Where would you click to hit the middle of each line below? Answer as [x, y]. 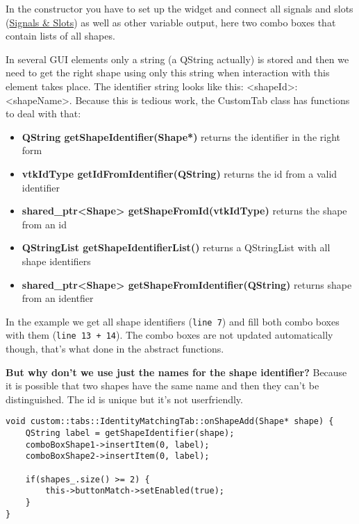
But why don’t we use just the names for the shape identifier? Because [176, 372]
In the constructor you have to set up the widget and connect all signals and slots [179, 8]
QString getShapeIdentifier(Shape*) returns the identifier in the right [181, 136]
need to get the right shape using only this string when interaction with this [168, 73]
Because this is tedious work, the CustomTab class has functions [212, 100]
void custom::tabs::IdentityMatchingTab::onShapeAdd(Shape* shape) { [170, 422]
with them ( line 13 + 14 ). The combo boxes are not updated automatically [169, 335]
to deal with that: [43, 113]
